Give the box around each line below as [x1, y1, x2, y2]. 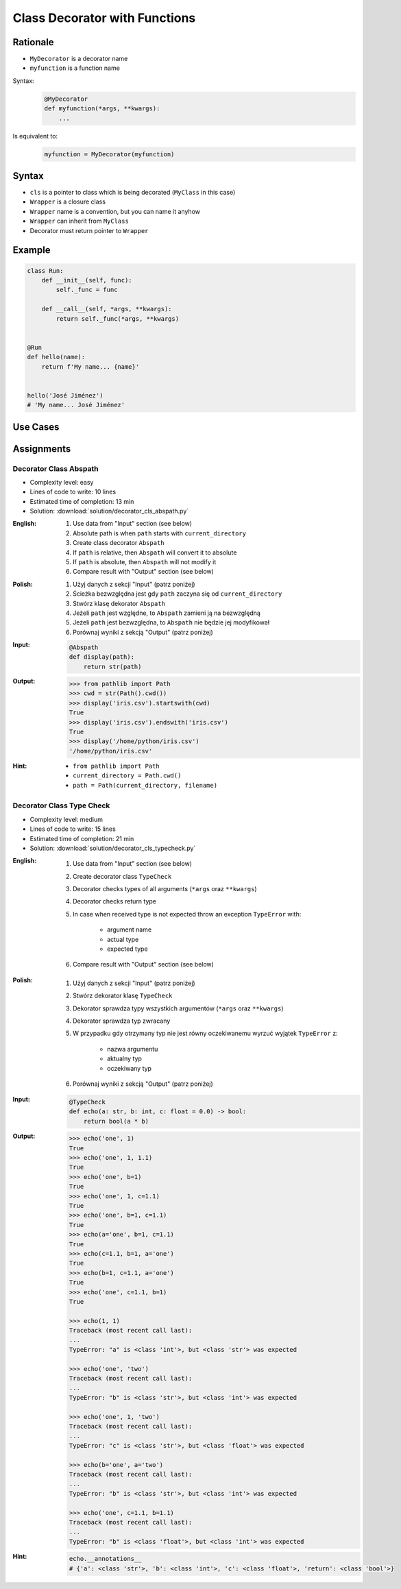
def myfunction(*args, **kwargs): [44, 105, 160, 112]
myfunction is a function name [29, 64, 120, 72]
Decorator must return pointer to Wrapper [29, 226, 149, 234]
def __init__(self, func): [41, 276, 133, 284]
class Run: [27, 267, 64, 274]
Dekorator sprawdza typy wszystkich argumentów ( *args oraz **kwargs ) [73, 1004, 284, 1012]
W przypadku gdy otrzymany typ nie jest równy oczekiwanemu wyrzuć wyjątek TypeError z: [73, 1029, 339, 1038]
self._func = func [56, 286, 118, 294]
